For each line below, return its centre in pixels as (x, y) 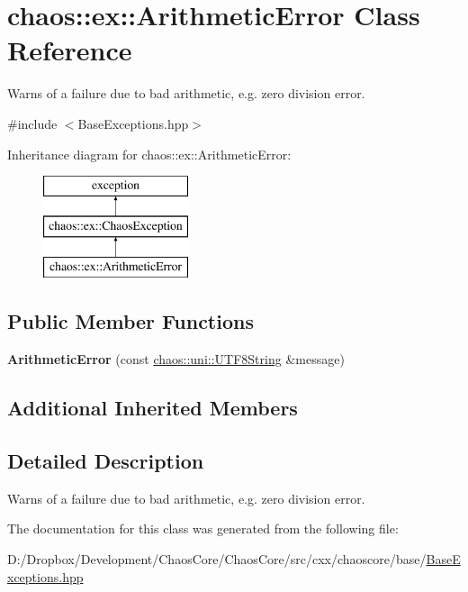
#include (32, 123)
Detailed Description (106, 461)
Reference (70, 50)
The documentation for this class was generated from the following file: (203, 528)
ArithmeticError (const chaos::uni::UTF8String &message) (176, 359)
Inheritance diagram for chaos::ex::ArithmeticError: (149, 154)
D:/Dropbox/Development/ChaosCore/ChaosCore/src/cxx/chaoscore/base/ (217, 559)
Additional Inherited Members (153, 408)
